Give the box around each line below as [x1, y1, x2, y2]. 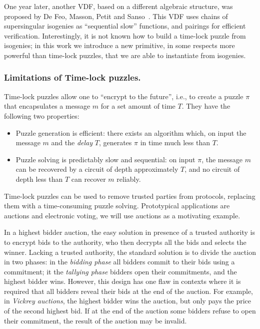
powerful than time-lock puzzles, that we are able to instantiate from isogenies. [4, 50, 246, 60]
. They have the [181, 101, 230, 111]
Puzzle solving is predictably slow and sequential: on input [15, 154, 195, 164]
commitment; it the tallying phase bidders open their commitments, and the [4, 266, 237, 276]
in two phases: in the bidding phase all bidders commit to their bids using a [4, 256, 235, 267]
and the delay [51, 137, 93, 148]
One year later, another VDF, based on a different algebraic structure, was [4, 1, 233, 11]
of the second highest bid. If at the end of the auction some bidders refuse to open [4, 305, 256, 316]
